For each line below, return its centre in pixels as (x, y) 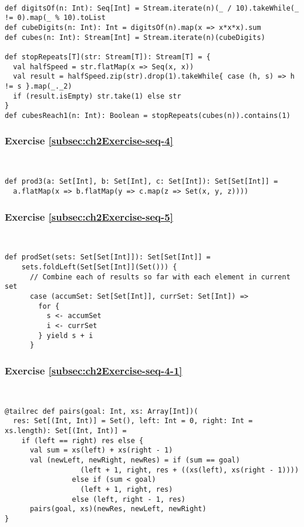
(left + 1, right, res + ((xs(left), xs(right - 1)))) (190, 470)
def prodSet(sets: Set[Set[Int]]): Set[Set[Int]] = (108, 257)
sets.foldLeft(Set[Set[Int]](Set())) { (99, 267)
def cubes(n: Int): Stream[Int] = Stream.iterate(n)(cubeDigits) (135, 37)
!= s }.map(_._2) (38, 86)
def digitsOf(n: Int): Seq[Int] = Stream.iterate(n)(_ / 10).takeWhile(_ (152, 8)
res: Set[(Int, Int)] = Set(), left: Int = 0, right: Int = (133, 421)
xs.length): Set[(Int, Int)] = (66, 431)
